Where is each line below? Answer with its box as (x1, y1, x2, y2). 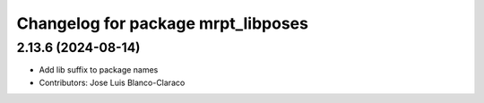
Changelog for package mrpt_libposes (16, 13, 309, 33)
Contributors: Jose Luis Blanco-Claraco (39, 77, 186, 88)
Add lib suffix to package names (39, 64, 159, 75)
